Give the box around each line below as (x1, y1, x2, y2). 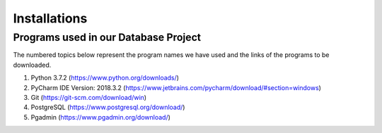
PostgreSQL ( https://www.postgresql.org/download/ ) (30, 103, 185, 112)
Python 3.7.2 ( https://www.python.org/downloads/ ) (30, 74, 180, 82)
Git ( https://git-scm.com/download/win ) (30, 93, 147, 101)
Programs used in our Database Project (13, 31, 202, 44)
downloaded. (13, 61, 52, 69)
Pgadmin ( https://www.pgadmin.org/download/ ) (30, 113, 171, 121)
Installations (13, 11, 88, 26)
